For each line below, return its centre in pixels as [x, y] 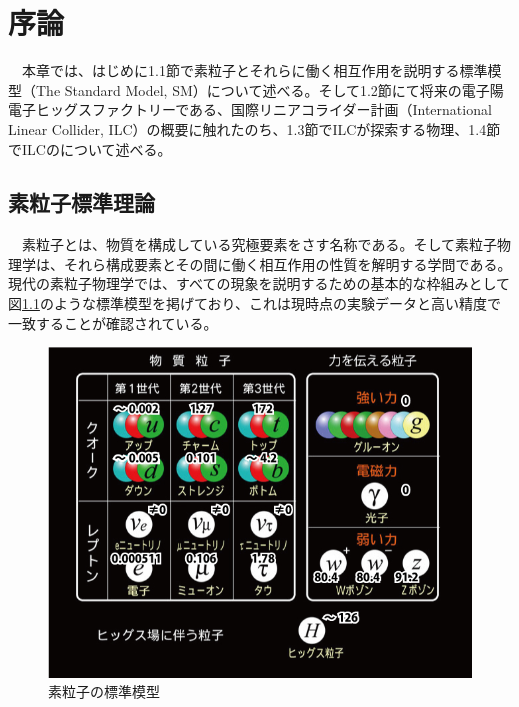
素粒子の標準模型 [104, 691]
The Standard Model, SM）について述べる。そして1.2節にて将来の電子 [262, 89]
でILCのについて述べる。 [90, 148]
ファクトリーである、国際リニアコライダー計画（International [291, 109]
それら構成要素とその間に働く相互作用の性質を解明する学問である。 [287, 263]
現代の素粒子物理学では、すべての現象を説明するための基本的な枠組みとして [259, 283]
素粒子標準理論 [81, 202]
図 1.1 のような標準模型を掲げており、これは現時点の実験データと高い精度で [254, 303]
